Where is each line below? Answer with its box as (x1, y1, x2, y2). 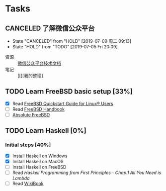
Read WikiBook (12, 180, 44, 187)
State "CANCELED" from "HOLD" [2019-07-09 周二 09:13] (12, 38, 132, 44)
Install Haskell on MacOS (12, 158, 64, 164)
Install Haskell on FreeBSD (12, 164, 67, 170)
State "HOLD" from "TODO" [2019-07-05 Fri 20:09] (12, 44, 118, 50)
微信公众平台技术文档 (17, 60, 61, 66)
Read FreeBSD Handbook (12, 106, 65, 112)
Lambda (12, 175, 30, 181)
